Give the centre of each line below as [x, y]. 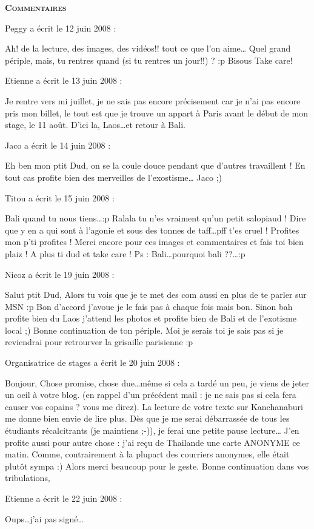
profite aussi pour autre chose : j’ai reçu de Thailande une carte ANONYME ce [152, 442]
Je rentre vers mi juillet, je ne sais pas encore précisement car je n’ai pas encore [153, 100]
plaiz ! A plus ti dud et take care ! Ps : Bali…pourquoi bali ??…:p [125, 253]
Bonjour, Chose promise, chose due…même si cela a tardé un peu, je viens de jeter [157, 382]
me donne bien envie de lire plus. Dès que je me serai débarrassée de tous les [147, 418]
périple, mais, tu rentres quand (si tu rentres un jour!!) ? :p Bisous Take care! [149, 60]
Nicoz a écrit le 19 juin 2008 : [60, 274]
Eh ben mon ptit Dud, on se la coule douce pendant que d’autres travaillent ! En [155, 165]
